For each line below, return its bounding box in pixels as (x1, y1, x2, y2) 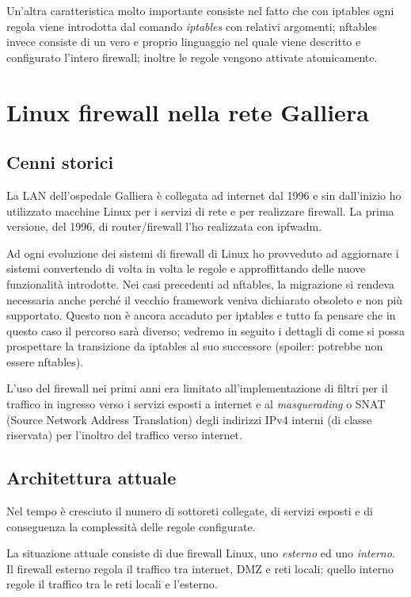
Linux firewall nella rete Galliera (6, 95, 369, 128)
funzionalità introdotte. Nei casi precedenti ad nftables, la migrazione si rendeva (6, 275, 395, 292)
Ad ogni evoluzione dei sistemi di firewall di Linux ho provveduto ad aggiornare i (6, 244, 399, 261)
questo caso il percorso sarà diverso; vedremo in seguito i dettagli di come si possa (6, 322, 405, 339)
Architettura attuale (6, 465, 177, 490)
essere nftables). (6, 353, 84, 369)
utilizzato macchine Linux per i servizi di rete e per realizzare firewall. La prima (6, 202, 394, 219)
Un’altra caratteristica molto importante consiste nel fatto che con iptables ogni (6, 2, 394, 18)
